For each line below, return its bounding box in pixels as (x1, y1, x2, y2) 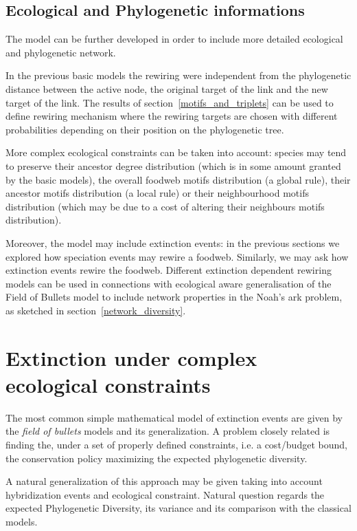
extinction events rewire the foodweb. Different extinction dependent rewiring (5, 263, 332, 277)
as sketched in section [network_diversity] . (5, 303, 186, 317)
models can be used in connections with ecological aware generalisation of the (5, 276, 332, 290)
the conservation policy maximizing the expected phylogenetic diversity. (5, 451, 308, 465)
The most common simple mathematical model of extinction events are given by (5, 410, 343, 424)
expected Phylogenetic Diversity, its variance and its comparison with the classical (5, 501, 352, 515)
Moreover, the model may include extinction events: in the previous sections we (5, 235, 340, 250)
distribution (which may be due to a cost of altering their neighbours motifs (5, 199, 325, 213)
